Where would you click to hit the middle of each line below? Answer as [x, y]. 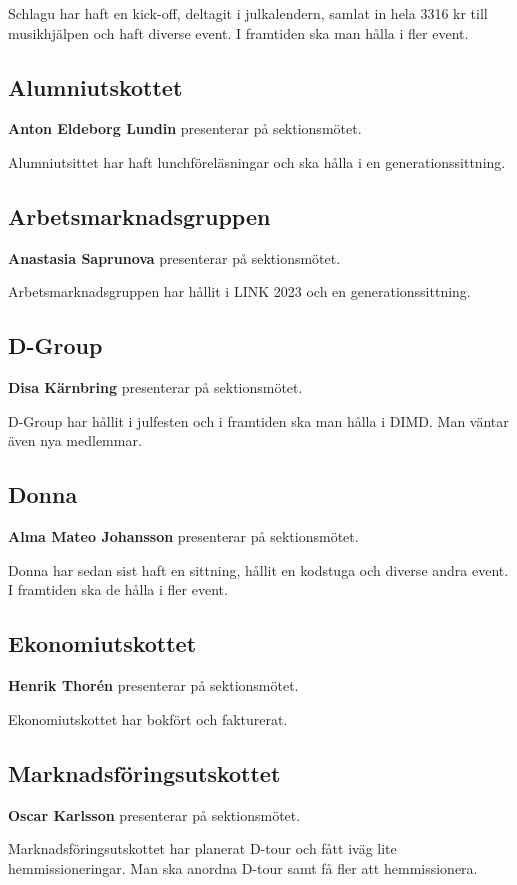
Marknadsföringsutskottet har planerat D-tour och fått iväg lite [202, 848]
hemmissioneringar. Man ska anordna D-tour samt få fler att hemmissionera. [243, 867]
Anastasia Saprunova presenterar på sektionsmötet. [174, 257]
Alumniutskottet [95, 86]
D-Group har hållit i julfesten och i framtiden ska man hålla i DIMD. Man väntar [258, 420]
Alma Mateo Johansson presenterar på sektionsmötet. [183, 536]
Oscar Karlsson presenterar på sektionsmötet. [154, 814]
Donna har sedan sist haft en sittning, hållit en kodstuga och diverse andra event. [258, 569]
